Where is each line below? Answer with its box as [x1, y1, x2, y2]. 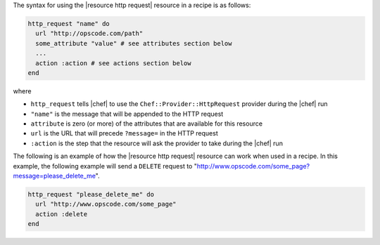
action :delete [35, 210, 88, 218]
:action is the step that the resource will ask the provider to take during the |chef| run [30, 139, 283, 147]
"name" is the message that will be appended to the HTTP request [30, 110, 224, 118]
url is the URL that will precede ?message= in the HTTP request [30, 129, 218, 138]
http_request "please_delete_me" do [27, 190, 155, 199]
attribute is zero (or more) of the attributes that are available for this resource [30, 119, 263, 128]
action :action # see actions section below [35, 59, 191, 67]
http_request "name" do [27, 20, 110, 27]
